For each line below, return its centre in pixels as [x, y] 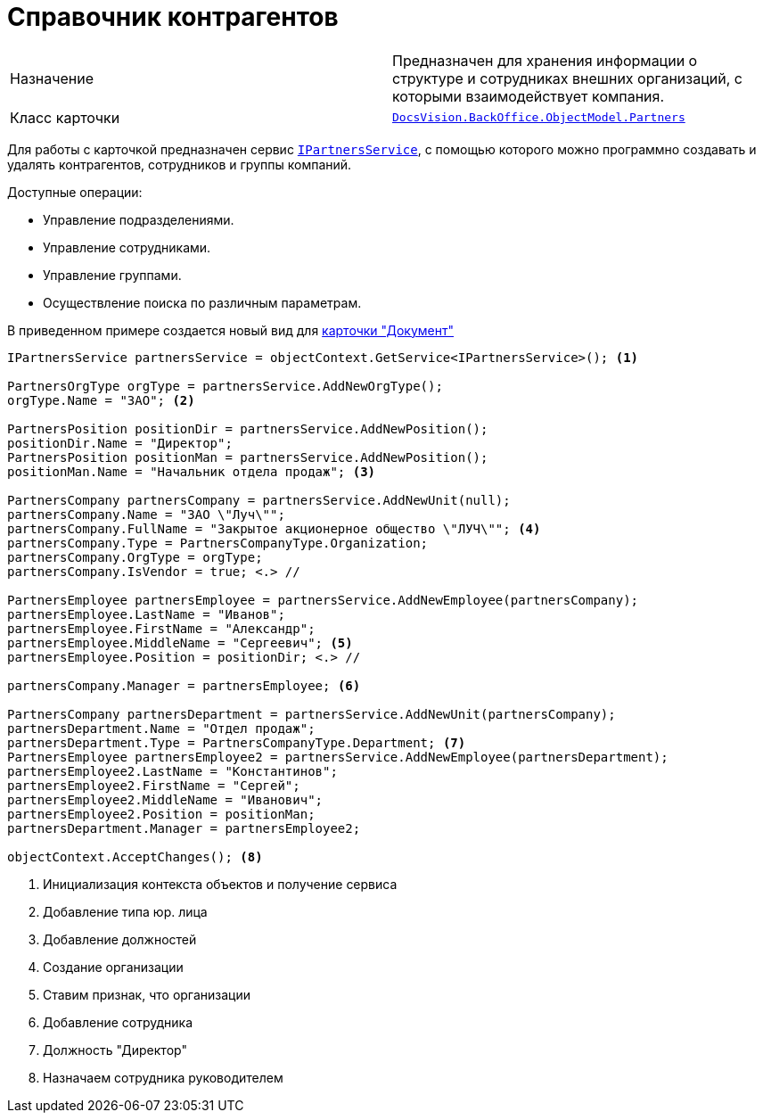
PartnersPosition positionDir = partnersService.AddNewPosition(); [248, 428]
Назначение [52, 78]
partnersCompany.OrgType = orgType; [135, 557]
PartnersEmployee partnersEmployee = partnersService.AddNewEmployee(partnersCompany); [323, 600]
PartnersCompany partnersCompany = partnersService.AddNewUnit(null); [259, 500]
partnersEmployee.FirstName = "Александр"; [161, 628]
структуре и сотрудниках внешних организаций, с [567, 78]
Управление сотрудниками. [127, 247]
